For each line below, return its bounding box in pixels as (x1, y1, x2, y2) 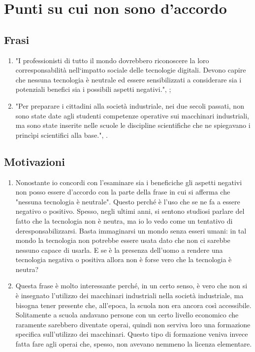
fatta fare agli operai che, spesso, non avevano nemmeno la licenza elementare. (15, 339, 252, 349)
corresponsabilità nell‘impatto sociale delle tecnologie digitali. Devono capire (15, 65, 246, 75)
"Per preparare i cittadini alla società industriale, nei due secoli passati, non (15, 100, 244, 111)
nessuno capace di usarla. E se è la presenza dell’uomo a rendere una (15, 244, 223, 255)
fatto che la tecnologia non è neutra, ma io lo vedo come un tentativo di (15, 215, 233, 226)
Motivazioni (4, 154, 65, 169)
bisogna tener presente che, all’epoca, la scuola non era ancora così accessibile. (15, 300, 252, 310)
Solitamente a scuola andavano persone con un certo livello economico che (15, 310, 239, 320)
